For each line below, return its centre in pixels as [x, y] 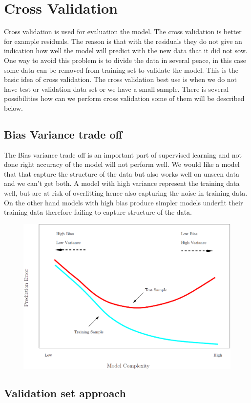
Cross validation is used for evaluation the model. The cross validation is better [123, 31]
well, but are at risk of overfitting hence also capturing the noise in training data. [126, 193]
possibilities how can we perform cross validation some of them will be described [124, 98]
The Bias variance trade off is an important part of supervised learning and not [123, 154]
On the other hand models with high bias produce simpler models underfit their [124, 202]
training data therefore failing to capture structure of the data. [98, 212]
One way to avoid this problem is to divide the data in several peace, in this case [125, 60]
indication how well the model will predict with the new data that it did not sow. [126, 50]
